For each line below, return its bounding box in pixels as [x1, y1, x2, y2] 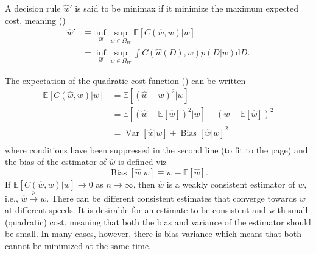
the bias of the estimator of [5, 155, 107, 168]
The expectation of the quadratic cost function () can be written [5, 74, 246, 86]
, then [133, 177, 155, 190]
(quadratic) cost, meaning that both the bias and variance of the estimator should [5, 215, 311, 228]
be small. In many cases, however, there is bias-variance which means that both [5, 227, 302, 240]
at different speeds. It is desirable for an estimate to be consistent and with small [5, 203, 308, 216]
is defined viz [118, 155, 167, 168]
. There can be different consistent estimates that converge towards [46, 191, 297, 204]
